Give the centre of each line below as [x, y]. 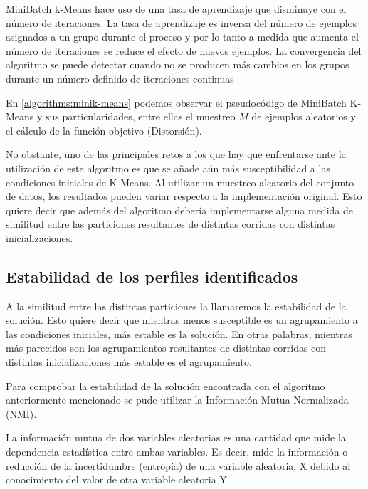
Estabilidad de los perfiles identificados [152, 276]
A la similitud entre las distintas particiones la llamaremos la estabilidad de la [176, 306]
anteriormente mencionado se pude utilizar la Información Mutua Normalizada [177, 400]
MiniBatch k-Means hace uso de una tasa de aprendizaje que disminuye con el [176, 9]
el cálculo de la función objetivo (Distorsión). [104, 130]
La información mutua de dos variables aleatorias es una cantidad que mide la [176, 437]
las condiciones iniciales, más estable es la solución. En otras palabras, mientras [179, 333]
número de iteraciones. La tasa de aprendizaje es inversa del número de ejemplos [182, 22]
